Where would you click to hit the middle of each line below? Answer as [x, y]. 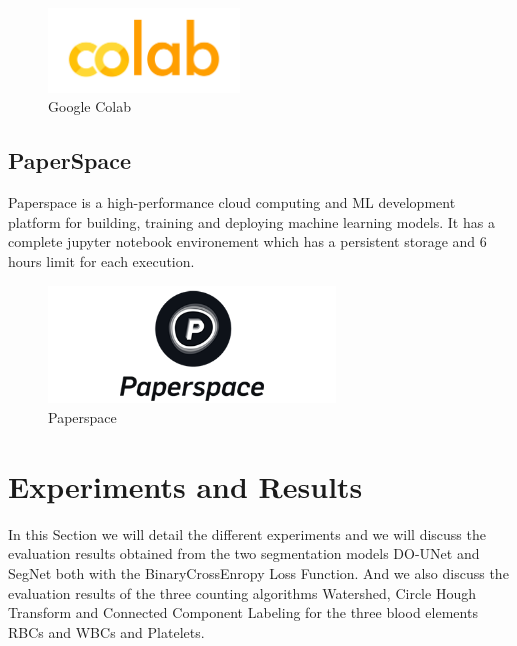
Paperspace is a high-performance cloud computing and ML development [232, 202]
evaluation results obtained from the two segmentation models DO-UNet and [244, 553]
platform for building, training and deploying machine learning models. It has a [251, 221]
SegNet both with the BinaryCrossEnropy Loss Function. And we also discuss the [258, 572]
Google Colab [89, 106]
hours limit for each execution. [101, 261]
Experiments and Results [185, 485]
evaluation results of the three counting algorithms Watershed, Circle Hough [242, 592]
